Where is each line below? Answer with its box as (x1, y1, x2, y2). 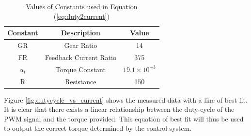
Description (61, 28, 100, 38)
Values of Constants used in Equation (26, 1, 138, 11)
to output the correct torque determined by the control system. (4, 123, 192, 133)
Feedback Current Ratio (45, 52, 116, 62)
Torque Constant (55, 64, 106, 74)
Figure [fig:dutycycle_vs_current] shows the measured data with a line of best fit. (4, 94, 248, 105)
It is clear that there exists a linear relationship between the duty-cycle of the (4, 104, 235, 114)
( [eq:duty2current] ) (53, 11, 110, 21)
